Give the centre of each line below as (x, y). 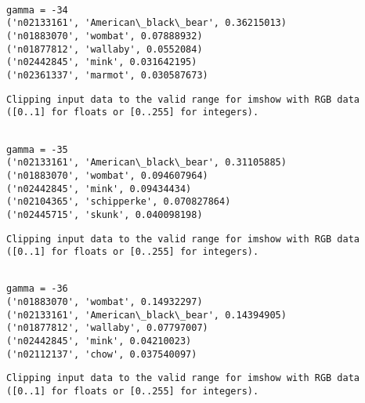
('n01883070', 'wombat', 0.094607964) (107, 175)
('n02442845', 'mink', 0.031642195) (102, 62)
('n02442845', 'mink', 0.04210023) (99, 341)
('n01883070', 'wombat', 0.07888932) (105, 36)
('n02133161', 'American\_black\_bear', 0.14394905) (146, 315)
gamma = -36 (37, 289)
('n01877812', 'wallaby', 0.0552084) (105, 49)
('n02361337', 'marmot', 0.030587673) (107, 75)
